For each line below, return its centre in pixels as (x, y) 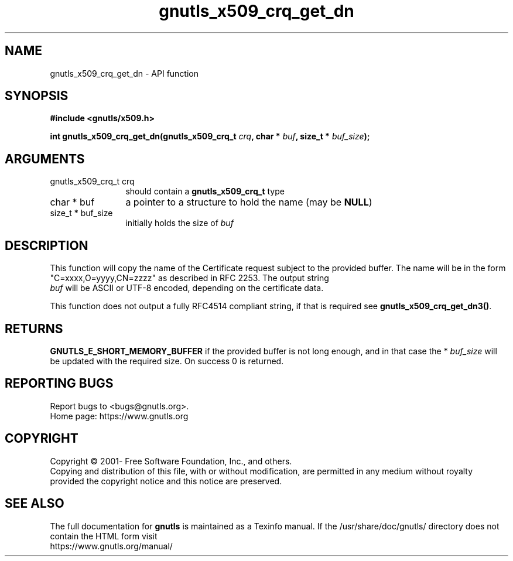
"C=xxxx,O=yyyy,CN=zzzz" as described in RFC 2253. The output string (189, 278)
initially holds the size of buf (179, 223)
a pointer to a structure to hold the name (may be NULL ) (249, 202)
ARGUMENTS (45, 159)
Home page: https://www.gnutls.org (119, 416)
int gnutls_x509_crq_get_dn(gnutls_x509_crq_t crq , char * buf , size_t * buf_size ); (210, 136)
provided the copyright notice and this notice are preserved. (166, 481)
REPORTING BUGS (59, 384)
